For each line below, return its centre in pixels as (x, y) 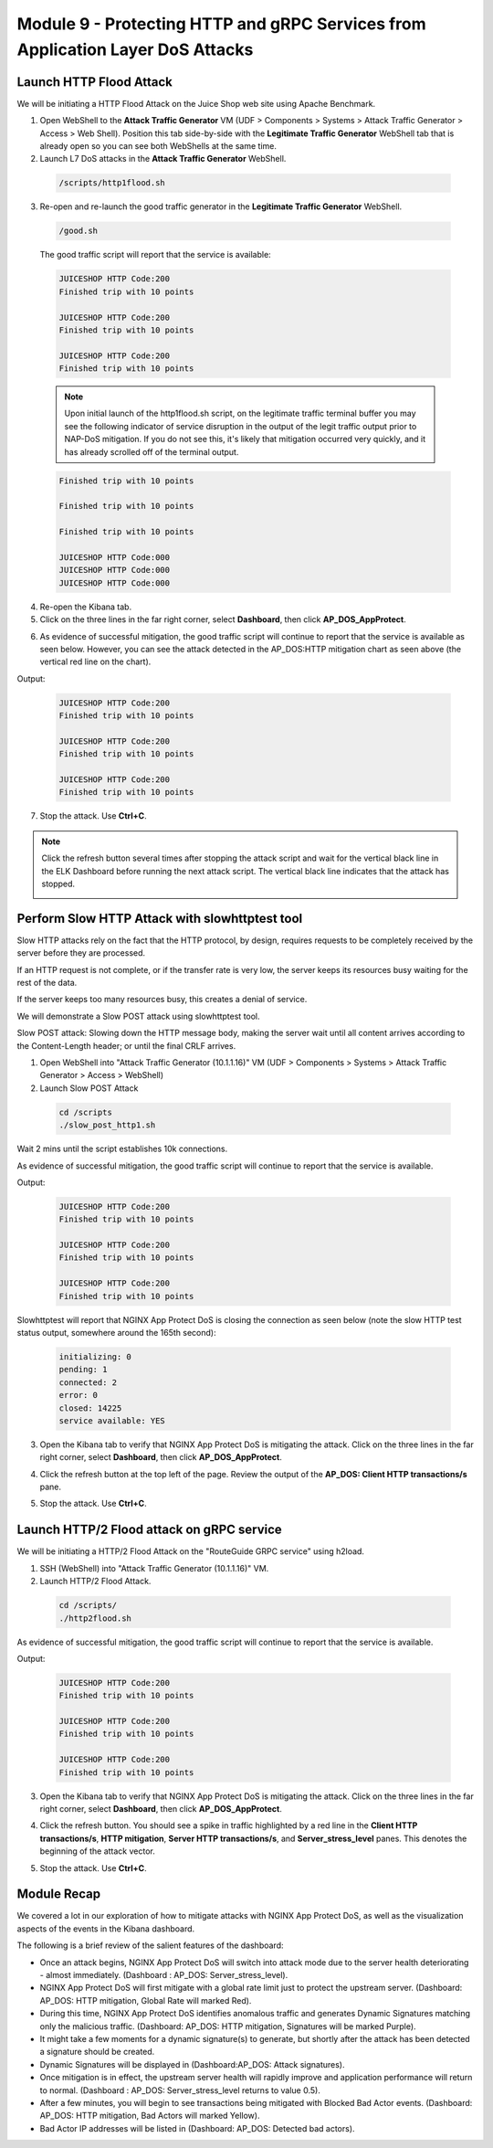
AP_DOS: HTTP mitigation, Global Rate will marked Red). (146, 2000)
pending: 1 (83, 1370)
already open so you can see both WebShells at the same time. (158, 146)
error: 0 (79, 1395)
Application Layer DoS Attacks (135, 49)
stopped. (58, 884)
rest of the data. (47, 983)
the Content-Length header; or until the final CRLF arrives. (126, 1045)
